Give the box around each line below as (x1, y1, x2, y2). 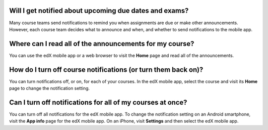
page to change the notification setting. (9, 86, 90, 91)
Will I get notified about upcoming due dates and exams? (9, 6, 189, 15)
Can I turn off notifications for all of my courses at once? (9, 98, 188, 106)
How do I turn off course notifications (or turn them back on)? (9, 65, 203, 74)
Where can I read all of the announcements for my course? (9, 40, 195, 48)
